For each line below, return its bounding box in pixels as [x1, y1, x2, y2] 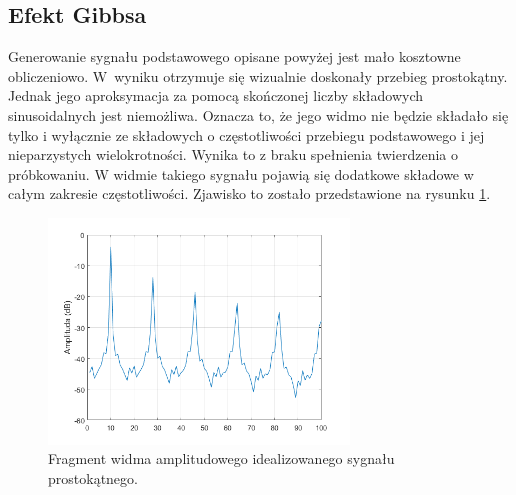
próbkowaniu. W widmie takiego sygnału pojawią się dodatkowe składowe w [8, 163, 474, 184]
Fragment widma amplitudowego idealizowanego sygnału [48, 448, 395, 469]
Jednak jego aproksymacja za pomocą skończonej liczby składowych [8, 85, 424, 106]
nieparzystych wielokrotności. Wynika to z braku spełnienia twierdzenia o [8, 144, 459, 165]
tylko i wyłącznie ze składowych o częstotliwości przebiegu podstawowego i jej [8, 124, 485, 145]
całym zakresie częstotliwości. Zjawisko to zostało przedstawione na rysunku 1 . [8, 183, 491, 204]
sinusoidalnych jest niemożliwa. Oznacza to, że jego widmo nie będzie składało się [8, 104, 509, 125]
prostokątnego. [48, 467, 138, 488]
